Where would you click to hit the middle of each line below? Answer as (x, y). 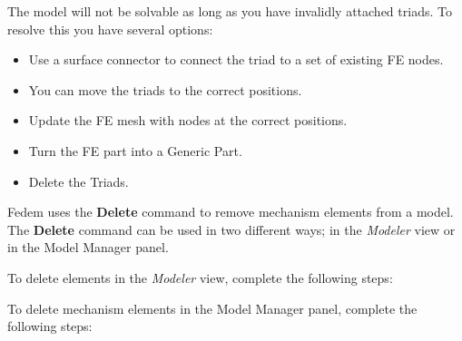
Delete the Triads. (79, 181)
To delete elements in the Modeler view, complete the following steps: (200, 277)
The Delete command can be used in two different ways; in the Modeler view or (231, 229)
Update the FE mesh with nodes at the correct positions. (188, 120)
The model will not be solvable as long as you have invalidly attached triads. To (230, 11)
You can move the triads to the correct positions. (165, 89)
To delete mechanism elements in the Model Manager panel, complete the (212, 308)
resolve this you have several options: (110, 29)
